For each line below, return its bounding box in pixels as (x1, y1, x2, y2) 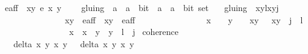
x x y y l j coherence (69, 25, 179, 38)
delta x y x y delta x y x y (13, 37, 134, 50)
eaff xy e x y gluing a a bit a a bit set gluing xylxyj (4, 1, 279, 13)
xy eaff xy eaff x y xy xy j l (64, 13, 303, 26)
